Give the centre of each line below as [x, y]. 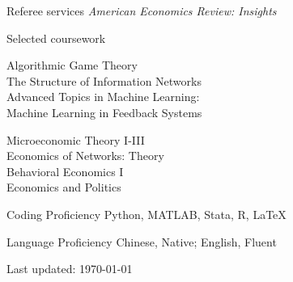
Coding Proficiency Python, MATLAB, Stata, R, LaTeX [146, 214]
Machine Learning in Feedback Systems [104, 112]
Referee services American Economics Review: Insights [142, 11]
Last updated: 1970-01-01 [70, 269]
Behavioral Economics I [65, 171]
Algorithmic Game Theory [72, 65]
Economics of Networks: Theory [85, 156]
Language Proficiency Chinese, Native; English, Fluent [142, 241]
